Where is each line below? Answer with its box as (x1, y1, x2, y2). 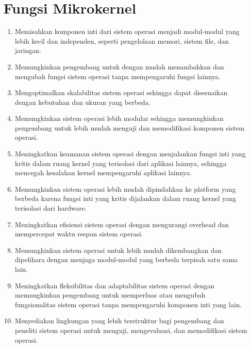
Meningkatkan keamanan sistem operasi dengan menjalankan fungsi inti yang (15, 149, 246, 159)
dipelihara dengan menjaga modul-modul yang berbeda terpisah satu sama (15, 254, 238, 265)
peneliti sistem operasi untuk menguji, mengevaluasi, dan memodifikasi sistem (15, 325, 247, 335)
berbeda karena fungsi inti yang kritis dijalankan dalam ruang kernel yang (15, 193, 236, 203)
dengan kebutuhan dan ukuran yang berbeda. (15, 97, 151, 107)
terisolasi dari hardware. (15, 203, 87, 213)
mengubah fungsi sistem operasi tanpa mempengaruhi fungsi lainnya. (15, 71, 221, 81)
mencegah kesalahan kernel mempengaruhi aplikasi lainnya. (15, 167, 192, 178)
